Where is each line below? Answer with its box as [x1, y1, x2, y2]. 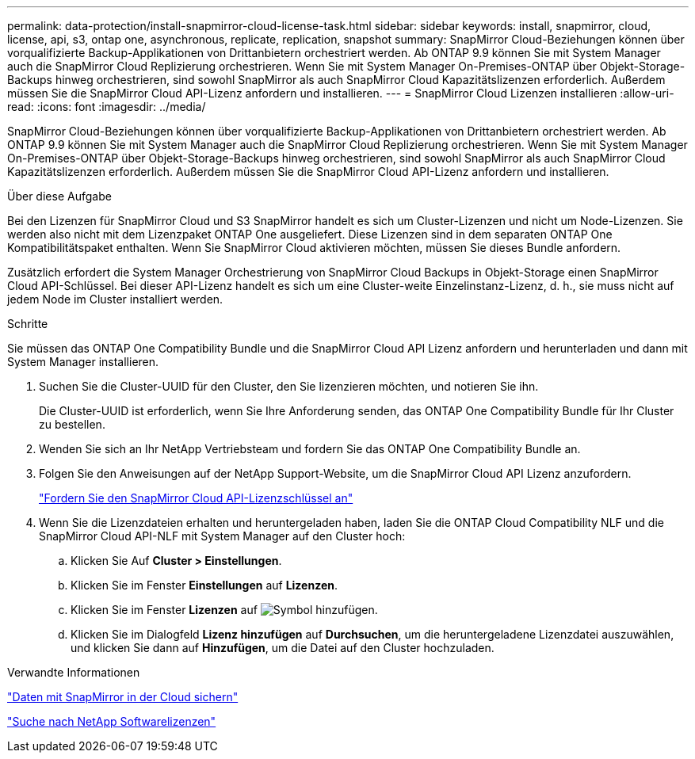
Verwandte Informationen [7, 666, 140, 679]
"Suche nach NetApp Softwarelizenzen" [7, 715, 216, 728]
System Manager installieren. [7, 355, 159, 368]
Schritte [7, 317, 48, 330]
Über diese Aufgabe [7, 189, 112, 203]
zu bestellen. [39, 418, 105, 431]
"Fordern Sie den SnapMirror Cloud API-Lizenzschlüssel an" [39, 491, 353, 505]
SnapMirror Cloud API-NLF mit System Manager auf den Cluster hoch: [39, 529, 406, 543]
